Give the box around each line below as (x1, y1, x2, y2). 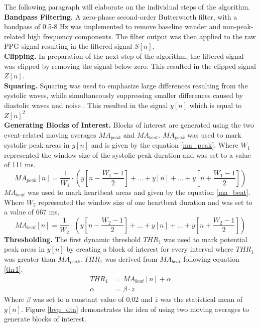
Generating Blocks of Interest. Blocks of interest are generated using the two (4, 120, 254, 130)
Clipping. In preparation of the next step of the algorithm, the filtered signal (4, 50, 244, 61)
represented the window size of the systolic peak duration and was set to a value (4, 149, 251, 160)
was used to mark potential (163, 234, 247, 244)
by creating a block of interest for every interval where (66, 244, 234, 254)
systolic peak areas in (4, 140, 70, 150)
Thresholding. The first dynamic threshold (4, 234, 141, 244)
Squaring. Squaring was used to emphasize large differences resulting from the (4, 80, 248, 90)
